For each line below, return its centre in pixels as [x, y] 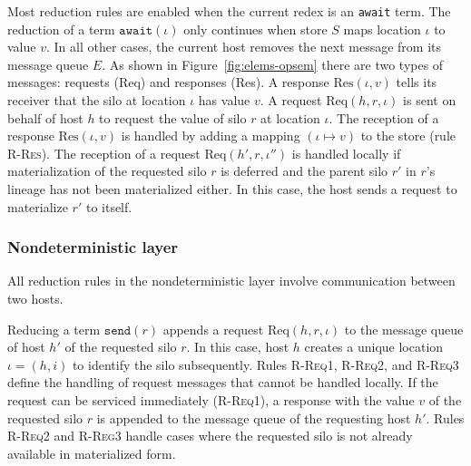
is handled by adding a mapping [211, 136]
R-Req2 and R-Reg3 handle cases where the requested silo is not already [210, 436]
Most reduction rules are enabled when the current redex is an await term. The [229, 11]
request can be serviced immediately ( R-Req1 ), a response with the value [211, 399]
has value [224, 100]
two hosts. [35, 298]
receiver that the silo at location [97, 100]
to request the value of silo [173, 117]
